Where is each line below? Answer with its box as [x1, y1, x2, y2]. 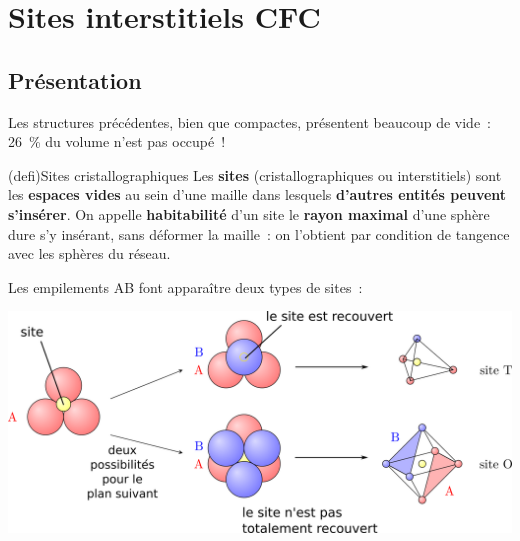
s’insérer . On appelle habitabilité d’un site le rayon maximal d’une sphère [8, 203, 490, 224]
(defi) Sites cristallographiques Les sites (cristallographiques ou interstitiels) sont [8, 164, 502, 185]
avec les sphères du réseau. [8, 243, 171, 264]
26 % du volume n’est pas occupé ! [8, 131, 226, 152]
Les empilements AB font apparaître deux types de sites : [8, 276, 363, 297]
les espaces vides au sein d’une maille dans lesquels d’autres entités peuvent [8, 184, 507, 205]
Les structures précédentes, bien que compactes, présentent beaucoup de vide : [8, 111, 491, 132]
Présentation [8, 64, 142, 95]
